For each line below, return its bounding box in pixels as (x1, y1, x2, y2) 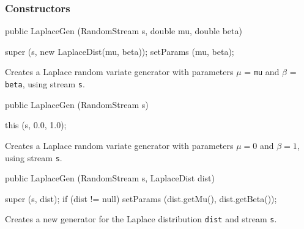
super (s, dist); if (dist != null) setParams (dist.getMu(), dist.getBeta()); (5, 192, 277, 205)
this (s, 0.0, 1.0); (5, 118, 67, 131)
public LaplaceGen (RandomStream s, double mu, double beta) (5, 24, 242, 37)
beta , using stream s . (5, 78, 85, 90)
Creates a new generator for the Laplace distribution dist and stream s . (5, 213, 277, 225)
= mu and (244, 65, 280, 78)
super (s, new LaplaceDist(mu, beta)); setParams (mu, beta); (5, 45, 234, 57)
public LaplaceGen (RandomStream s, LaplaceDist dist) (5, 172, 215, 184)
